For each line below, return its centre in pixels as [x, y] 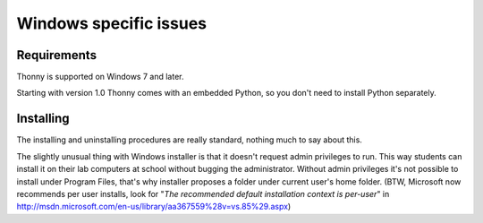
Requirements [57, 55]
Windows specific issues [112, 23]
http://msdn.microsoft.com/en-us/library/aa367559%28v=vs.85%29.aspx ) [154, 207]
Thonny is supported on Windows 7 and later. [100, 77]
